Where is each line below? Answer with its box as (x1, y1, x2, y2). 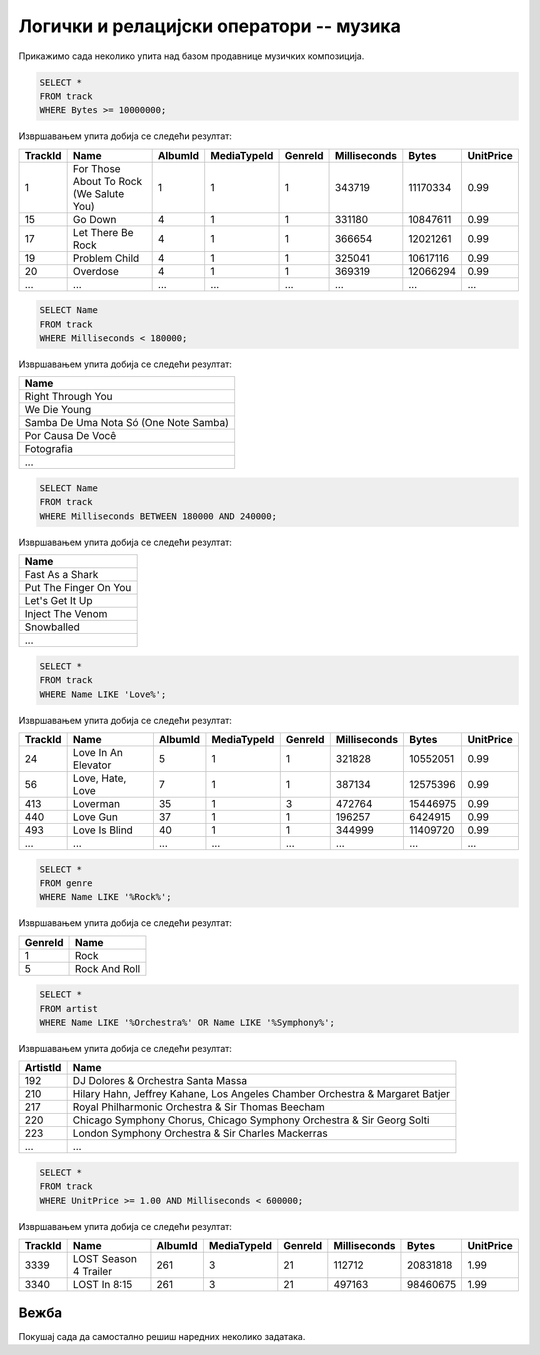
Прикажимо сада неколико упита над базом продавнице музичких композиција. (18, 50, 365, 62)
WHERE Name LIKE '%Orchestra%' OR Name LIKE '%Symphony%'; (39, 1017, 335, 1029)
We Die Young (24, 403, 92, 417)
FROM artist (39, 1003, 99, 1014)
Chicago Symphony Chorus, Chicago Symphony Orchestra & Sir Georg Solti (72, 1113, 430, 1127)
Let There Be (72, 225, 134, 239)
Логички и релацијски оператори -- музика (18, 15, 402, 37)
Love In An (72, 745, 124, 759)
